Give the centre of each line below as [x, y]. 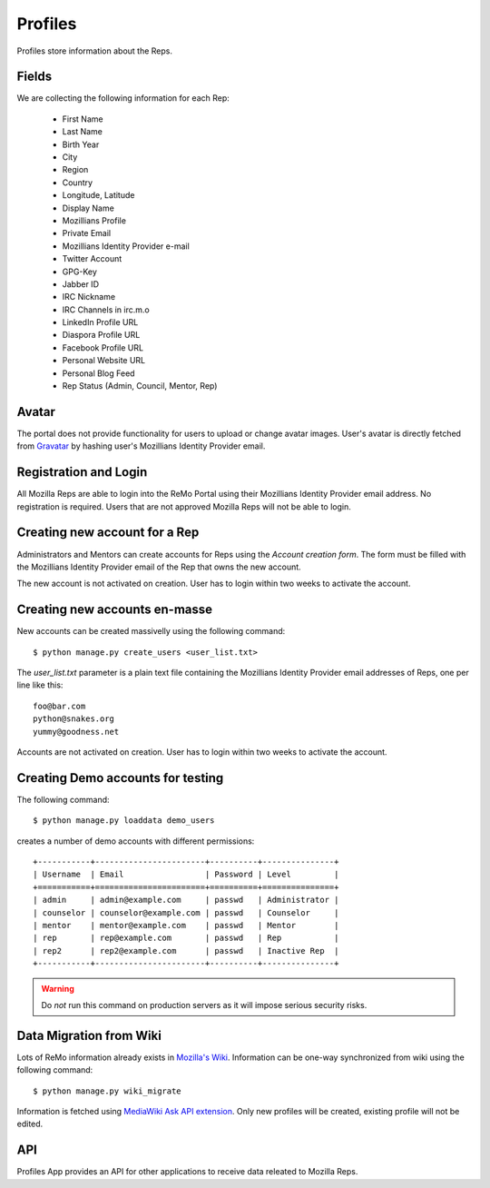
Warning [58, 988]
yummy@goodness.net [76, 732]
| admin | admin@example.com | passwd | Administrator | [186, 900]
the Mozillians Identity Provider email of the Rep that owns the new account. [159, 567]
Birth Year [81, 144]
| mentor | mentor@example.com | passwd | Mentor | [186, 925]
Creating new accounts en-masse [115, 610]
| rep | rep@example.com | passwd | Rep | [186, 938]
